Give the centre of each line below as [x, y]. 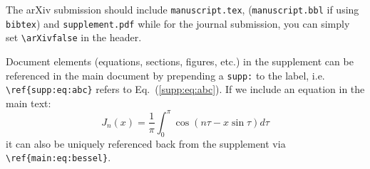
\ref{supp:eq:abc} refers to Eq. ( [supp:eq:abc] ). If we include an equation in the [185, 89]
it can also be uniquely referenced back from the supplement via [146, 143]
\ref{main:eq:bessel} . [58, 157]
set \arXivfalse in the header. [74, 37]
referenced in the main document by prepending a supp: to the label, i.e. [165, 75]
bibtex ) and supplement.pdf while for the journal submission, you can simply [178, 23]
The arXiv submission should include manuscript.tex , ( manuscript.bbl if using [183, 9]
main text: [29, 103]
